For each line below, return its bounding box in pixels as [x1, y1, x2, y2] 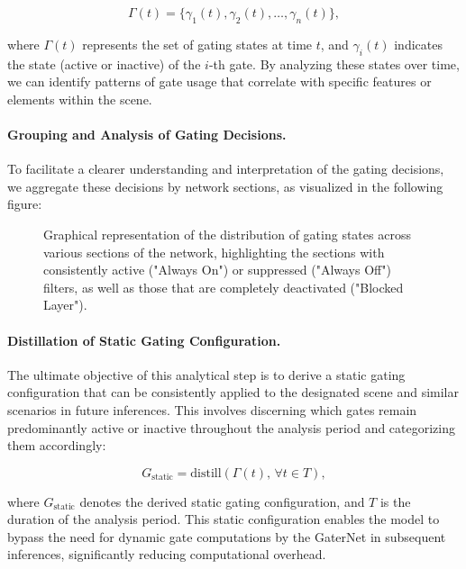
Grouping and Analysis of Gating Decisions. [7, 124, 287, 143]
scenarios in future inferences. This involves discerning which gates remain [7, 400, 417, 419]
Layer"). [43, 295, 87, 314]
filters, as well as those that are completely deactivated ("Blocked [43, 277, 404, 296]
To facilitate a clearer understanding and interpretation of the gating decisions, [7, 159, 444, 178]
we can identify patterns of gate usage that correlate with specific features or [7, 72, 432, 91]
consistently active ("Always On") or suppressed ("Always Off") [43, 260, 391, 279]
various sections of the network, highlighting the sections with [43, 242, 385, 261]
